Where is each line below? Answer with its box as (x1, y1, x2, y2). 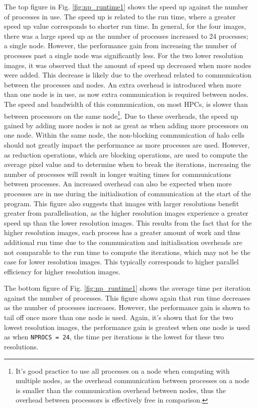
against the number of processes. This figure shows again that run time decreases (4, 292, 251, 303)
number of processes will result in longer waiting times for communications (4, 168, 231, 179)
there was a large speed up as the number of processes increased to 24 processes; (4, 30, 249, 41)
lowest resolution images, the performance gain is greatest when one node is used (4, 322, 250, 332)
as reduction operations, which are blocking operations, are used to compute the (4, 149, 248, 160)
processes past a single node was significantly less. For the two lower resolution (4, 50, 244, 60)
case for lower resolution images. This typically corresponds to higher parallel (4, 256, 239, 267)
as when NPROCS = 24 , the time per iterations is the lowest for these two (4, 331, 224, 342)
